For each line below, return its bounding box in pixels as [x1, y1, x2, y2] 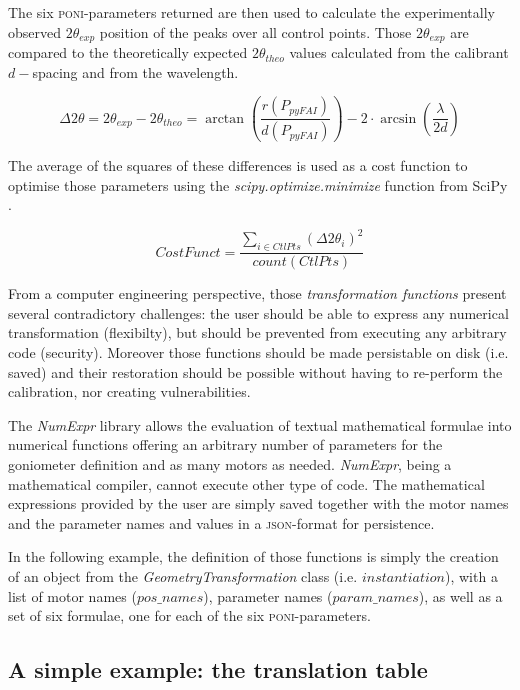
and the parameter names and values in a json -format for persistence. [8, 512, 435, 533]
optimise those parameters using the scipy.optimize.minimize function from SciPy [8, 174, 508, 195]
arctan [205, 111, 245, 126]
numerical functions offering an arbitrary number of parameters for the [8, 434, 443, 455]
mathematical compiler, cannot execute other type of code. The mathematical [8, 473, 485, 494]
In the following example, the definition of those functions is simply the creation [8, 546, 499, 567]
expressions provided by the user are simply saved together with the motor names [8, 493, 509, 514]
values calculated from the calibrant [289, 42, 509, 63]
